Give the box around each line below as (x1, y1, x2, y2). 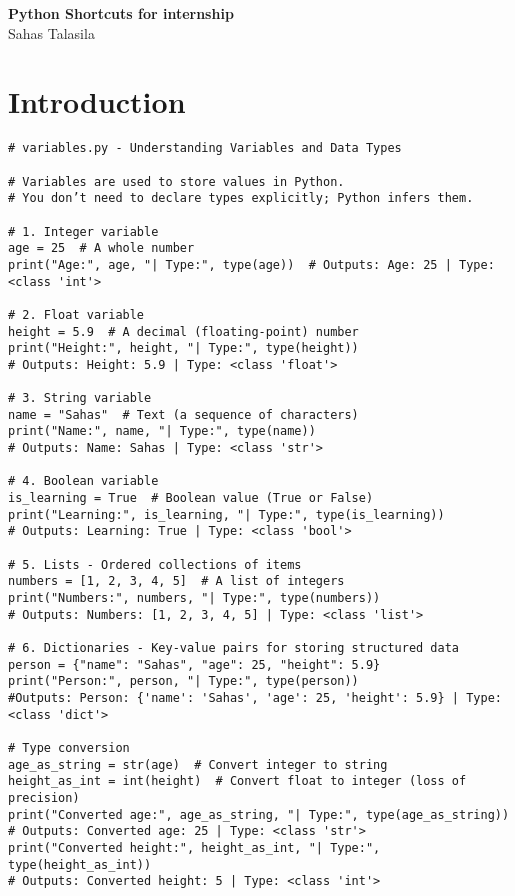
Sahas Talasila (8, 22, 95, 43)
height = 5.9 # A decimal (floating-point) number (8, 324, 359, 339)
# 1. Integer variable (8, 224, 159, 239)
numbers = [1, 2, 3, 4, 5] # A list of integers (8, 574, 345, 589)
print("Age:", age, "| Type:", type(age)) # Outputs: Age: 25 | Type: (8, 257, 495, 272)
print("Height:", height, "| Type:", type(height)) (8, 341, 359, 356)
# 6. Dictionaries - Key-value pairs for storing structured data (8, 641, 460, 655)
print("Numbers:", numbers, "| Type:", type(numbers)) (8, 591, 381, 606)
